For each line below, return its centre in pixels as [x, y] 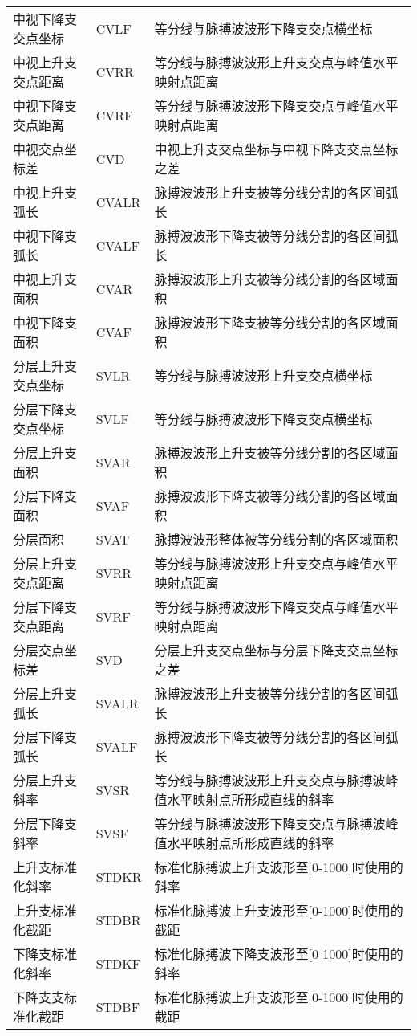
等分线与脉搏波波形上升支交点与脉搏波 [270, 780]
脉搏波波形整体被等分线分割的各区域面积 [276, 539]
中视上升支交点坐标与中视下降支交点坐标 [276, 149]
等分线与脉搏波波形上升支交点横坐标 [263, 375]
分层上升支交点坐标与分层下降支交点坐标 [276, 650]
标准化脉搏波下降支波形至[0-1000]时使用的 [279, 954]
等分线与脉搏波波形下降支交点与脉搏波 [270, 824]
